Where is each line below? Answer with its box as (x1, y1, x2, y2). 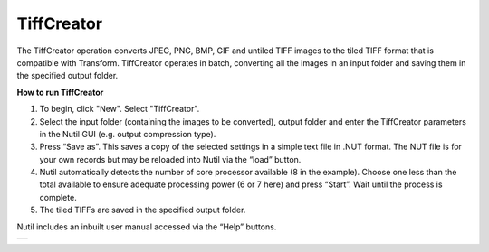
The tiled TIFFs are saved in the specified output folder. (39, 204, 246, 216)
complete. (39, 191, 77, 202)
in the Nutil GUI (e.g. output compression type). (39, 128, 216, 139)
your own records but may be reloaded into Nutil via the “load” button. (39, 154, 302, 164)
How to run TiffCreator (16, 87, 104, 98)
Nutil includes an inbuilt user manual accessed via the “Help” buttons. (16, 221, 277, 232)
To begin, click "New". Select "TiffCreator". (39, 104, 200, 115)
